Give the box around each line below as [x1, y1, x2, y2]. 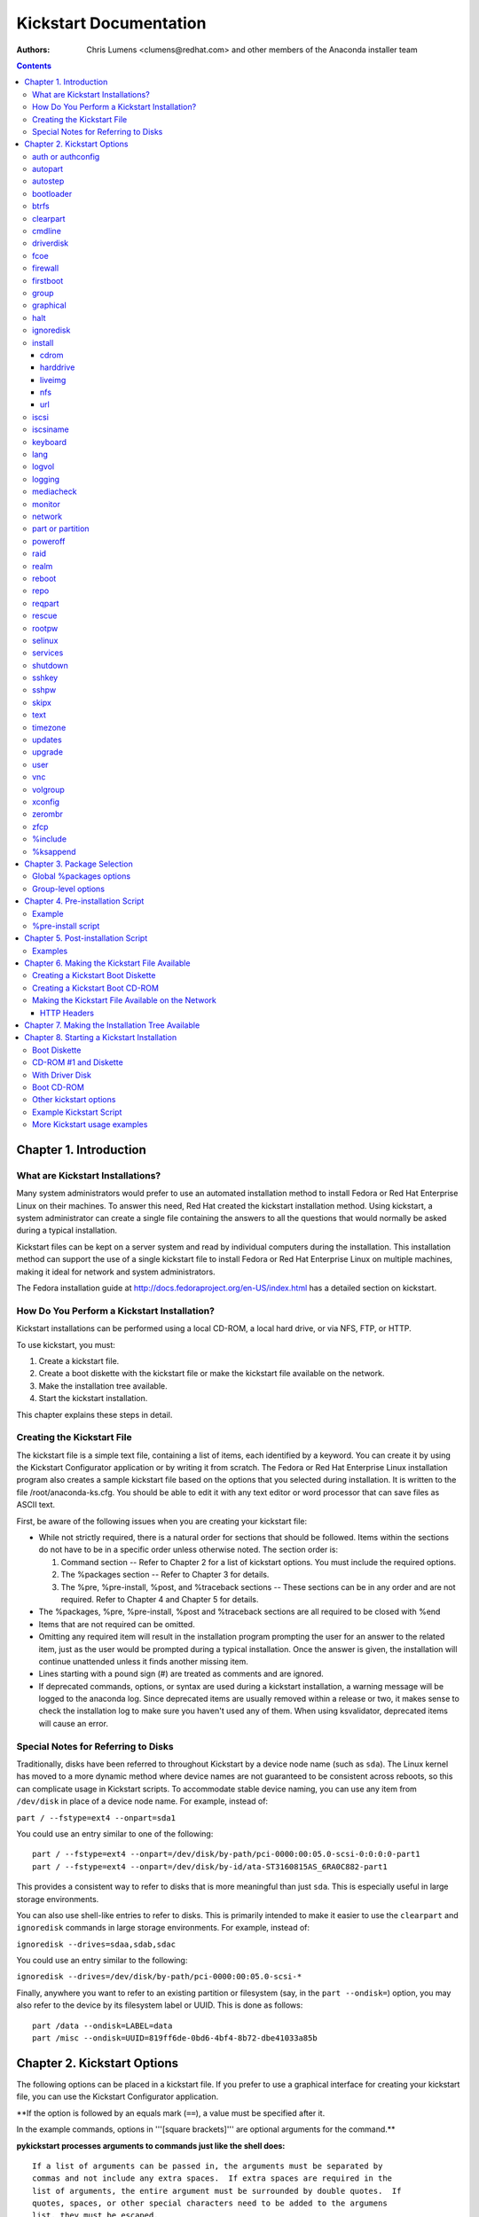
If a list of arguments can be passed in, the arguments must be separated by [32, 2160, 383, 2171]
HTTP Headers [40, 1007, 95, 1018]
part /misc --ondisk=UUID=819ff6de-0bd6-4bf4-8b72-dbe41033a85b [32, 2033, 318, 2043]
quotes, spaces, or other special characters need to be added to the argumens [32, 2198, 388, 2208]
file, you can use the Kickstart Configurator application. [16, 2091, 219, 2102]
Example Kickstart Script [32, 1107, 122, 1117]
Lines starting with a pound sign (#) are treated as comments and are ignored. [38, 1668, 324, 1680]
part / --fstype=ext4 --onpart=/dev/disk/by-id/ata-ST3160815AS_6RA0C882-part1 [32, 1861, 388, 1871]
